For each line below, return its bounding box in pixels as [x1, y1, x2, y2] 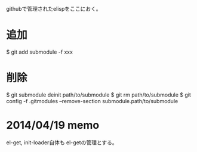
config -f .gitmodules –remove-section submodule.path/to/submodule [6, 97, 178, 104]
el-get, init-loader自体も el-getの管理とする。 [6, 139, 118, 146]
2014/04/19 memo [6, 119, 100, 132]
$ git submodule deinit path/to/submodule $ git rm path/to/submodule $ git [6, 91, 191, 98]
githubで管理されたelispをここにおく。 [6, 5, 101, 12]
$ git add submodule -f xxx [6, 48, 73, 55]
